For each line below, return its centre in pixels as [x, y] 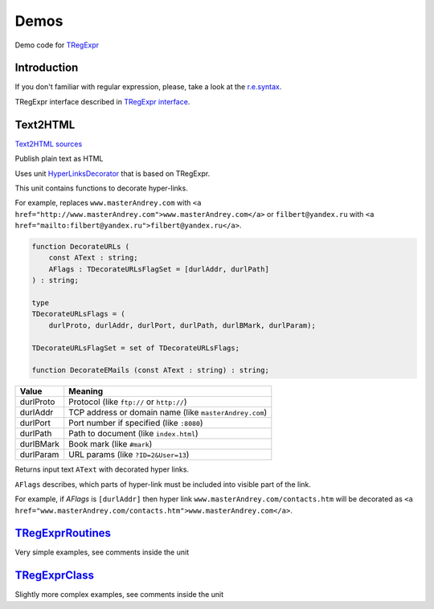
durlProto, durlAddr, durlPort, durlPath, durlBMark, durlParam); [182, 325]
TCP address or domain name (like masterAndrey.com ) [168, 412]
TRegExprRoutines [63, 533]
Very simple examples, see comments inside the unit [102, 552]
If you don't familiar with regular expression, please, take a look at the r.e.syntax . [148, 87]
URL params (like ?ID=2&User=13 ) [129, 455]
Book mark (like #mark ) [111, 444]
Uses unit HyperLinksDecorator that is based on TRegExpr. [113, 174]
